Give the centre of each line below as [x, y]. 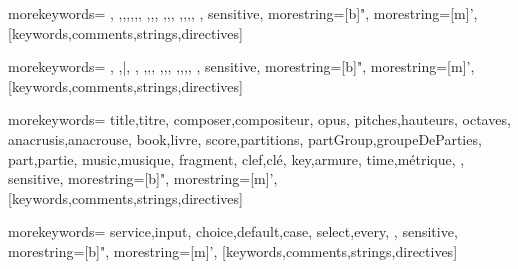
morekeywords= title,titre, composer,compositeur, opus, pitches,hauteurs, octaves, [259, 119]
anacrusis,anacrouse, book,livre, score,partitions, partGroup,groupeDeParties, [245, 138]
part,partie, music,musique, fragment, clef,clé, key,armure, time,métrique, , [236, 158]
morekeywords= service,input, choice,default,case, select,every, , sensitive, [233, 231]
